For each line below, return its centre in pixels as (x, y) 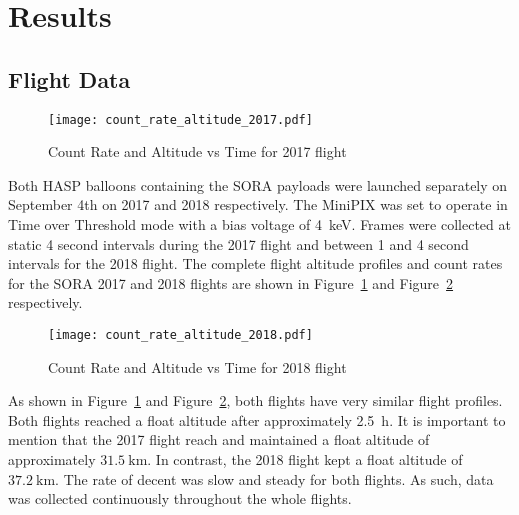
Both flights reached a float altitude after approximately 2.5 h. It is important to (257, 419)
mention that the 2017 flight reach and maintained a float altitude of (219, 439)
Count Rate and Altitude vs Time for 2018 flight (197, 366)
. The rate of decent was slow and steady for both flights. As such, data (274, 478)
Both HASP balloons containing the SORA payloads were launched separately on (258, 184)
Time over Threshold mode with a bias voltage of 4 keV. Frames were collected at (259, 224)
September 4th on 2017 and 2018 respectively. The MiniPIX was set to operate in (258, 204)
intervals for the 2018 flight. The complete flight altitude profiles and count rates (255, 263)
